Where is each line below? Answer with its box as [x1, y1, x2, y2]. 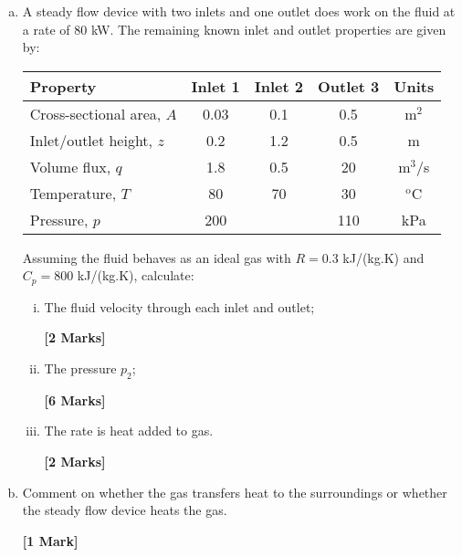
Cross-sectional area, [29, 102, 162, 124]
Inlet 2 [254, 75, 304, 97]
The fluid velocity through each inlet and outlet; [44, 297, 315, 316]
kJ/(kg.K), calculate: [77, 266, 194, 285]
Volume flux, [29, 155, 111, 177]
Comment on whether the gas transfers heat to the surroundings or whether [22, 482, 447, 501]
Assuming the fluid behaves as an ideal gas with [22, 247, 291, 267]
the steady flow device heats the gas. [22, 500, 227, 520]
